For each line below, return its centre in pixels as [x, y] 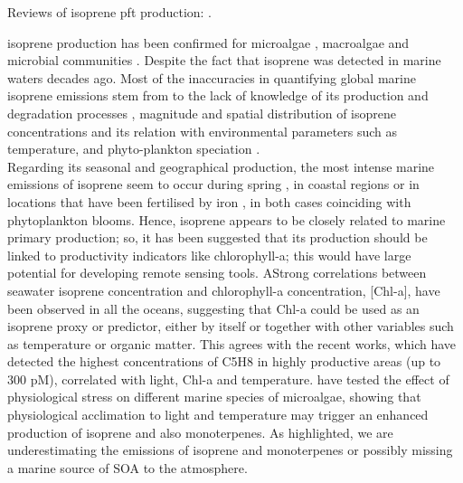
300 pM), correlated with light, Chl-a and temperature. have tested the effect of [228, 379]
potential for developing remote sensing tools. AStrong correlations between [217, 273]
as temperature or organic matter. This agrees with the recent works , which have [232, 343]
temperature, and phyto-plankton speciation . [134, 149]
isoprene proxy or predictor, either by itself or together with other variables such [231, 326]
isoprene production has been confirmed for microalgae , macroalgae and [208, 42]
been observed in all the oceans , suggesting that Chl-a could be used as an [213, 308]
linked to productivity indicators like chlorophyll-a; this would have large [209, 255]
